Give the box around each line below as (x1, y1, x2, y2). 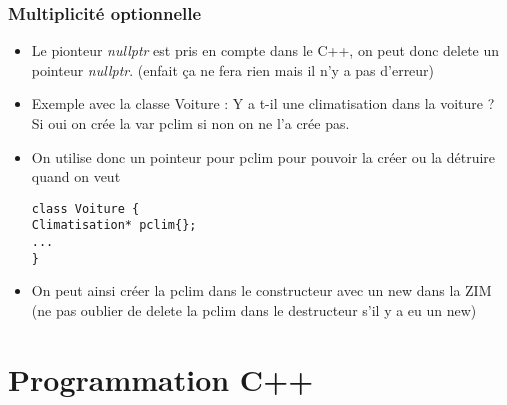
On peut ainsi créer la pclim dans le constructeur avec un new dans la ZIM (31, 280, 492, 301)
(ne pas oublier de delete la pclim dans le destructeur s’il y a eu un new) (31, 300, 477, 320)
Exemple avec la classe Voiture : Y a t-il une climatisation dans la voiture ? (31, 93, 495, 114)
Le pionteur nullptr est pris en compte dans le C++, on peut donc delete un (31, 40, 500, 61)
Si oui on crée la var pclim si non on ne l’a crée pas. (31, 113, 350, 133)
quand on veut (31, 166, 121, 187)
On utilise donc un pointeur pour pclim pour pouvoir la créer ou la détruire (31, 146, 496, 167)
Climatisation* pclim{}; (31, 218, 197, 233)
